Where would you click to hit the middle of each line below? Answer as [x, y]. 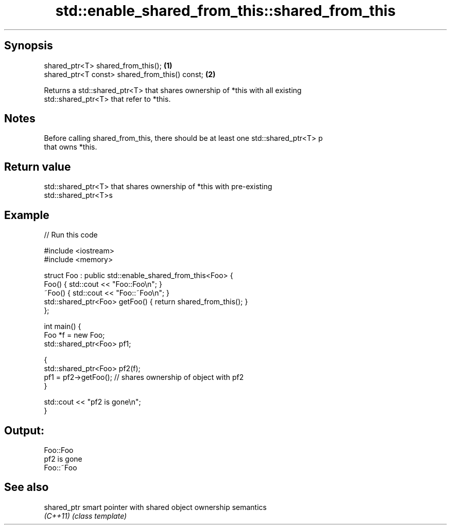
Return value [38, 167]
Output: [24, 430]
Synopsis [29, 46]
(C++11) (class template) [85, 516]
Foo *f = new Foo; [74, 335]
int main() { [63, 326]
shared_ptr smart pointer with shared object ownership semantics [155, 507]
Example [27, 215]
